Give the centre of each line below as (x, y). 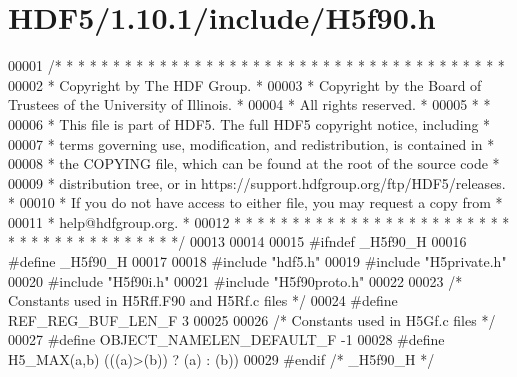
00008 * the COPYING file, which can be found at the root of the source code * (254, 163)
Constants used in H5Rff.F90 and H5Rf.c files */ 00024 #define (203, 300)
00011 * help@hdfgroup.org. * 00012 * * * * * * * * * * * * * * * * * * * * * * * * (259, 221)
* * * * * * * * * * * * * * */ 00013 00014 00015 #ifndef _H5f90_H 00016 (237, 241)
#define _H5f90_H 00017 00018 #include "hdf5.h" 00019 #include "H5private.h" (257, 261)
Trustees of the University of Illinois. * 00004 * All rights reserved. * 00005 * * (249, 104)
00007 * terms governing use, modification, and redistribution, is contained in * (251, 143)
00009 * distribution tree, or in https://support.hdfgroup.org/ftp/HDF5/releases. (257, 182)
